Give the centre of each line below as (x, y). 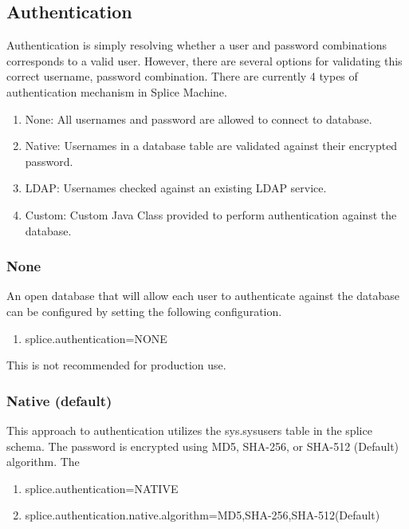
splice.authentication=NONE (96, 338)
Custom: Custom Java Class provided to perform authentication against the (211, 214)
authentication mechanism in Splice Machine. (117, 91)
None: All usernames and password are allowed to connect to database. (199, 118)
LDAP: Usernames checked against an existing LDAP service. (176, 188)
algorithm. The (43, 462)
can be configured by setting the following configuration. (144, 311)
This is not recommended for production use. (116, 365)
